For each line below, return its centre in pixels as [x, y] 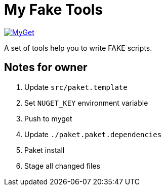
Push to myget [48, 118]
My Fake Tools [54, 10]
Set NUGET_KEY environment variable [86, 103]
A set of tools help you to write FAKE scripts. [78, 48]
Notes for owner [46, 68]
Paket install [45, 150]
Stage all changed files [62, 166]
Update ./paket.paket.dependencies [93, 134]
